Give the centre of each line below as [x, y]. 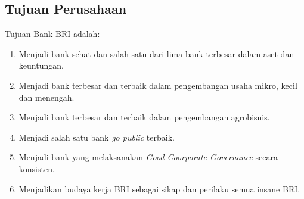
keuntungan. [41, 65]
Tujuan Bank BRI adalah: [52, 34]
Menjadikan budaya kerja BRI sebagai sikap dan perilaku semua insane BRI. [159, 189]
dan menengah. [46, 97]
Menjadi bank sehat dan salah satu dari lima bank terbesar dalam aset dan [156, 53]
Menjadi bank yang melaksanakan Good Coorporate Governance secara [148, 157]
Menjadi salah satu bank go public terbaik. [97, 137]
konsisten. [37, 168]
